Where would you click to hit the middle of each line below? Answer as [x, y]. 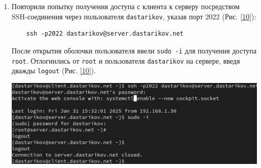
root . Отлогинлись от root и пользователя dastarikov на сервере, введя [126, 60]
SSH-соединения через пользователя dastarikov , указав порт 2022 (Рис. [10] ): [134, 16]
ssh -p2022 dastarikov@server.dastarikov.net [105, 34]
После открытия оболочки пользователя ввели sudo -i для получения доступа [134, 50]
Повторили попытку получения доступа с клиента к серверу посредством [126, 6]
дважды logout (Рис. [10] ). [54, 71]
